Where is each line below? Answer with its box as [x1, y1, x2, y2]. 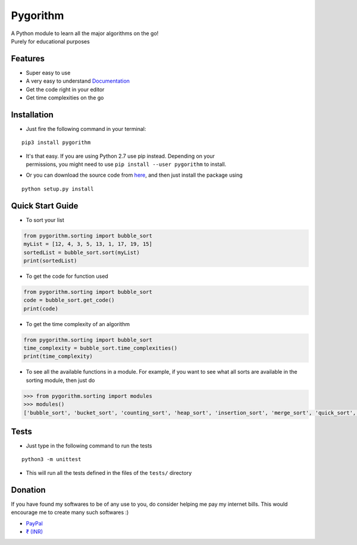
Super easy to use [26, 69, 71, 76]
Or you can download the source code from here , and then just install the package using [26, 171, 243, 178]
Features [11, 54, 45, 64]
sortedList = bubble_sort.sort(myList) [23, 249, 140, 256]
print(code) [23, 305, 59, 312]
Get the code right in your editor [26, 86, 105, 93]
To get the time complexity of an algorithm [26, 320, 130, 327]
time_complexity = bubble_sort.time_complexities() [23, 345, 178, 352]
